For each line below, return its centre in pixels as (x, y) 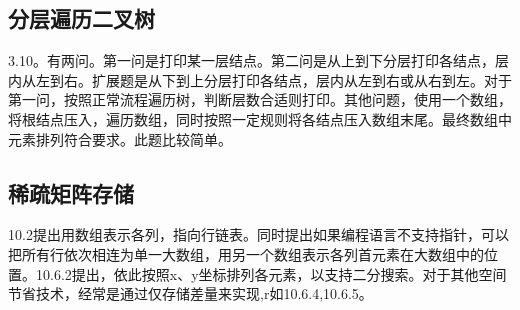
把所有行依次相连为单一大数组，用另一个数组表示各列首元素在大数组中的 (246, 253)
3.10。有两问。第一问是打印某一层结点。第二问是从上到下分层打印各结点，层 (258, 60)
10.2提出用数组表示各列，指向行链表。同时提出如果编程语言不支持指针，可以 (258, 234)
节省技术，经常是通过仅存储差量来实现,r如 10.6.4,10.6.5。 (190, 293)
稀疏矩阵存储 (71, 192)
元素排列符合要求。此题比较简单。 (120, 138)
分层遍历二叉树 (81, 18)
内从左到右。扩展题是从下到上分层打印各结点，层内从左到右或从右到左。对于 (260, 79)
